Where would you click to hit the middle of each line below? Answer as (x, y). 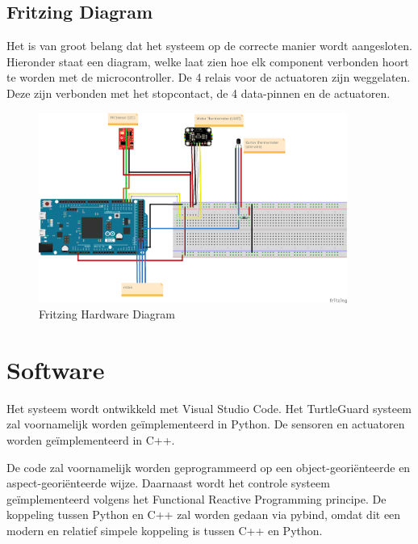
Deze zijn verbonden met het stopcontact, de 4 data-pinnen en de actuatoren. (199, 93)
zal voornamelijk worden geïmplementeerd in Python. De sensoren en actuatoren (206, 424)
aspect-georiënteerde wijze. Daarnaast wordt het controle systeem (168, 483)
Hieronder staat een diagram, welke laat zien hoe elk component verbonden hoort (208, 61)
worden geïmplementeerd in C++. (91, 440)
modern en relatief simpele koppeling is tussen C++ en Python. (165, 531)
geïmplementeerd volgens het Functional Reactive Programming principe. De (196, 498)
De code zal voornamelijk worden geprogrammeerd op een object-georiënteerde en (209, 467)
